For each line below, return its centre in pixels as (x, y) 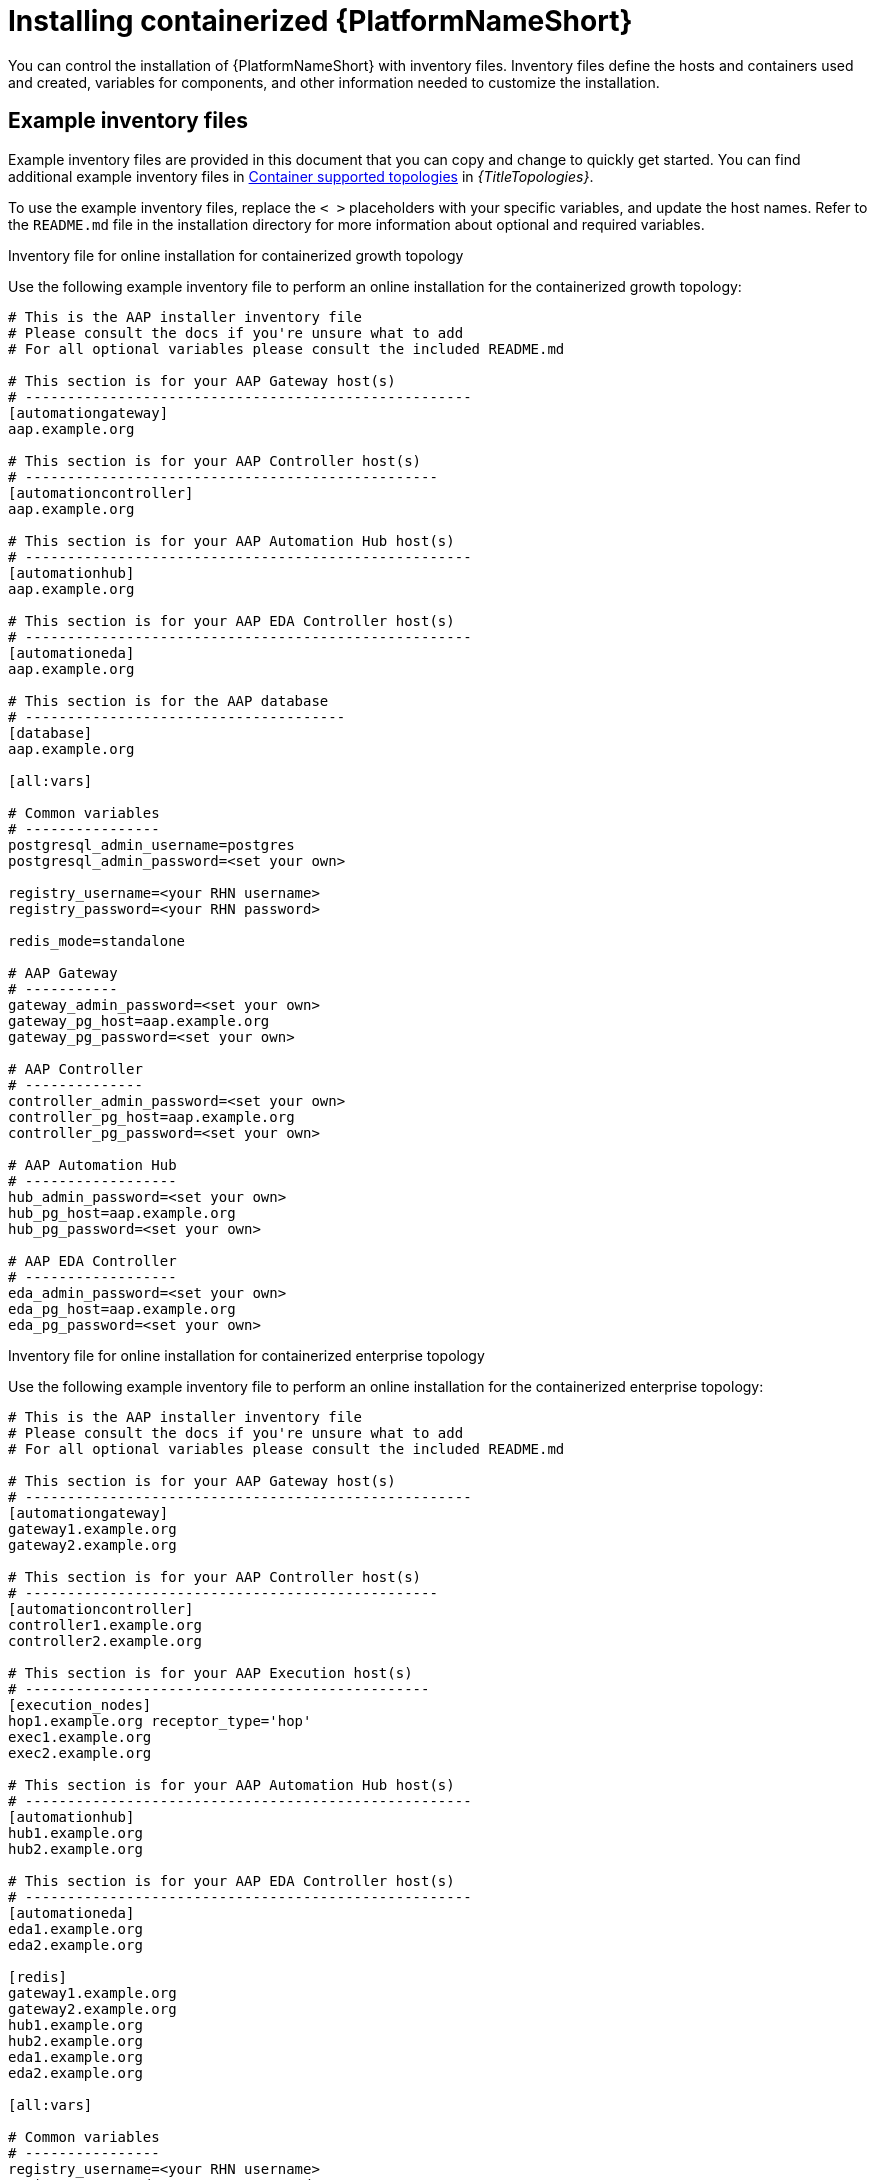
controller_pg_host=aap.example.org (151, 1116)
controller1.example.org (105, 1624)
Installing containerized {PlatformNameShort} (320, 21)
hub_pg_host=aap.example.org (122, 1212)
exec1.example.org (80, 1736)
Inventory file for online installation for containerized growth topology (236, 255)
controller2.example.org (105, 1640)
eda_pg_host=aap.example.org (122, 1308)
